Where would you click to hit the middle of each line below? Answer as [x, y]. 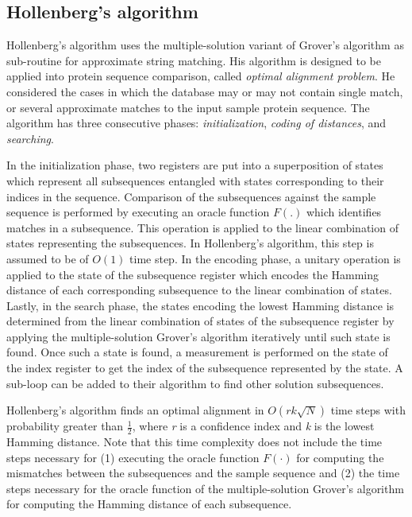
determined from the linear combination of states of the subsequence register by [200, 321]
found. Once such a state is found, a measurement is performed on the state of [197, 352]
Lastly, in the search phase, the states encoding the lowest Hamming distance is [200, 305]
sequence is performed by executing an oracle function [138, 212]
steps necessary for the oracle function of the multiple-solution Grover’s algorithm [205, 488]
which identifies [344, 212]
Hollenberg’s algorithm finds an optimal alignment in [135, 410]
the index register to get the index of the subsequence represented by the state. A [205, 368]
